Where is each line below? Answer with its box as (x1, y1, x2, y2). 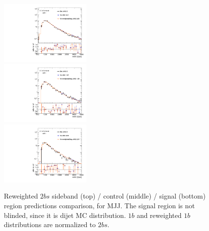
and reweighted (136, 210, 182, 220)
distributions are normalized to (4, 219, 96, 230)
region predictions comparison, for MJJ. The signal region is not (4, 200, 195, 210)
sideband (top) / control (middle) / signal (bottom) (52, 191, 206, 201)
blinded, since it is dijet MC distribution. (4, 210, 126, 220)
